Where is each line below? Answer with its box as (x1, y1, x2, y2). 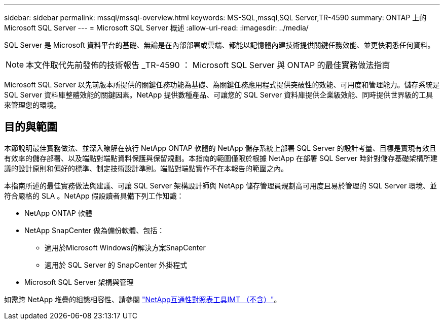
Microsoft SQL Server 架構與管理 (24, 277, 134, 286)
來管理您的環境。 (4, 101, 61, 109)
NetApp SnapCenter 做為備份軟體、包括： (24, 225, 165, 235)
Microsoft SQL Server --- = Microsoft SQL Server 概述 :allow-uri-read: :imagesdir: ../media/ (4, 23, 309, 32)
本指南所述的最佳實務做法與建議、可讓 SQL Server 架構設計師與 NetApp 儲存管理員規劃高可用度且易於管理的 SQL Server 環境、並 (4, 181, 437, 190)
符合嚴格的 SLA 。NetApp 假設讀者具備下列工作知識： (4, 191, 184, 200)
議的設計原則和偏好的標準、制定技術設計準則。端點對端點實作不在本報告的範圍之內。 (4, 164, 288, 173)
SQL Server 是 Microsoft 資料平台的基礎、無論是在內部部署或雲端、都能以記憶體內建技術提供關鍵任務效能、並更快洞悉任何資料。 (4, 41, 435, 49)
